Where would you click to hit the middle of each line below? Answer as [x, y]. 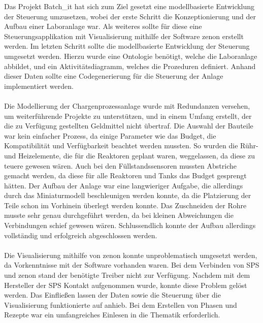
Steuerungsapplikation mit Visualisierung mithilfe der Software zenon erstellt [124, 36]
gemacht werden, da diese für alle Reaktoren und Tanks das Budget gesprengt [125, 175]
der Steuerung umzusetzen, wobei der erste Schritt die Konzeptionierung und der [130, 16]
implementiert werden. [39, 86]
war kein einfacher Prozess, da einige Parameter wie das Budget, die [110, 135]
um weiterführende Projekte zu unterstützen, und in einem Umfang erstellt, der [128, 116]
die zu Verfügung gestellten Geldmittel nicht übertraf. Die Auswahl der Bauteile [129, 126]
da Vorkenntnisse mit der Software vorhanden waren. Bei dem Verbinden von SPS [132, 265]
